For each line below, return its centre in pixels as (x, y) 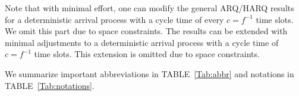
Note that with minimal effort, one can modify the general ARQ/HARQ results (149, 8)
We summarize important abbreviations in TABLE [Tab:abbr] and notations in (149, 73)
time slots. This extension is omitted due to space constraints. (147, 54)
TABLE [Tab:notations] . (50, 85)
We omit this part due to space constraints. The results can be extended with (146, 31)
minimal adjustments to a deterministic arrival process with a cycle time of (142, 42)
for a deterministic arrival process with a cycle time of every (114, 19)
